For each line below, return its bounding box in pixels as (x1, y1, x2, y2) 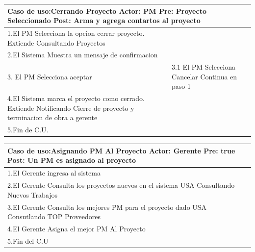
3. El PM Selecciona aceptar (7, 71, 92, 81)
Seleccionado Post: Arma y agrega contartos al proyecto (7, 15, 201, 25)
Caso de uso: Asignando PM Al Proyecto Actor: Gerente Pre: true (7, 145, 235, 155)
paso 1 (172, 81, 191, 91)
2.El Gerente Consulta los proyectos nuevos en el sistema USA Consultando (7, 180, 235, 190)
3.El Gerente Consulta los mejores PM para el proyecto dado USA (7, 202, 207, 212)
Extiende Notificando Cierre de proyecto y (7, 102, 134, 113)
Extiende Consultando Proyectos (7, 37, 105, 48)
